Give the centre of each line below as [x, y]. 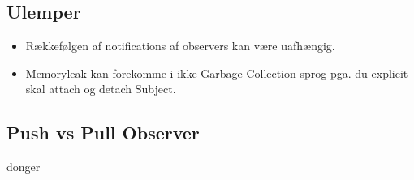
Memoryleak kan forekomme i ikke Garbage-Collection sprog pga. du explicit [217, 73]
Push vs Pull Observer [103, 133]
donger [24, 167]
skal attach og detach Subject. [101, 89]
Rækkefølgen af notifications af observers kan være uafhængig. [180, 46]
